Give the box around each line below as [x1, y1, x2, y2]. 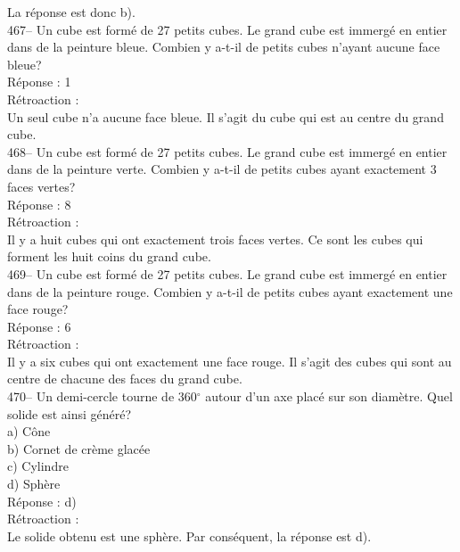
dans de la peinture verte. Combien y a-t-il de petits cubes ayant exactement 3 [7, 160, 437, 178]
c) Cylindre [7, 457, 69, 475]
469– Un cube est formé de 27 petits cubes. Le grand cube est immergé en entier [7, 264, 448, 283]
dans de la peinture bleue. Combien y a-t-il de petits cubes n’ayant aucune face [7, 37, 440, 56]
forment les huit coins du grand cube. [7, 247, 211, 266]
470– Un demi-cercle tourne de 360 [7, 387, 197, 406]
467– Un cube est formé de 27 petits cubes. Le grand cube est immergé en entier [7, 20, 448, 38]
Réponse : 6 [7, 317, 71, 335]
